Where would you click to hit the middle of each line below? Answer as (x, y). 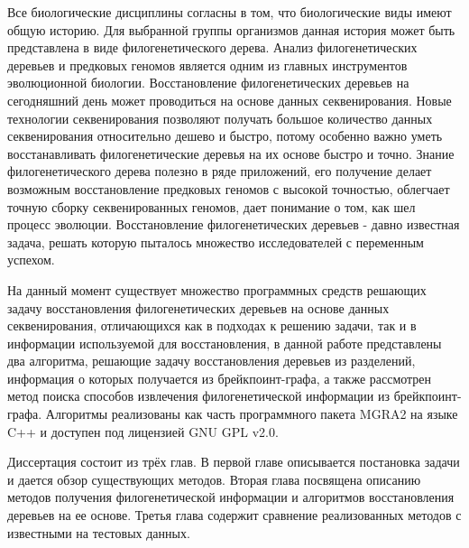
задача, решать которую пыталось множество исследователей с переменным (216, 241)
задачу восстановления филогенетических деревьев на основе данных (198, 307)
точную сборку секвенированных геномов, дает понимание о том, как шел (212, 206)
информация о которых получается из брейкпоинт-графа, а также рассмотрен (220, 378)
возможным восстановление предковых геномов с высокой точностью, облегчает (229, 188)
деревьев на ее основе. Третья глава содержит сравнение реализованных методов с (234, 515)
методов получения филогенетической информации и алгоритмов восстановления (231, 497)
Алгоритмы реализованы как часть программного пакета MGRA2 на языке (252, 414)
